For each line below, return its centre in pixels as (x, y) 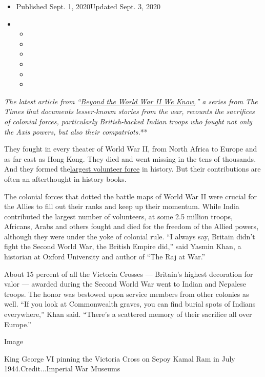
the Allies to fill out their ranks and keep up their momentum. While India (122, 206)
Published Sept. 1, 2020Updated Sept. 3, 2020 (88, 6)
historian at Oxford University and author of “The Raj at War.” (105, 257)
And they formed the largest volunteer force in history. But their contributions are (132, 169)
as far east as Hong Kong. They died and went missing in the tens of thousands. (130, 158)
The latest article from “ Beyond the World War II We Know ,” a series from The (131, 101)
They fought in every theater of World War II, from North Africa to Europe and (131, 149)
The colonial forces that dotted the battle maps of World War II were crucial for (131, 196)
